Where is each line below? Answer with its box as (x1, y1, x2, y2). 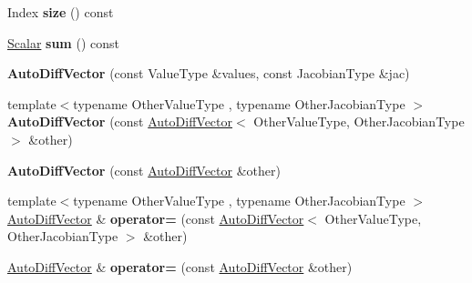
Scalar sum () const (7, 33, 119, 52)
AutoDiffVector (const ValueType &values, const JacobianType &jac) (7, 64, 410, 83)
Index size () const (7, 3, 114, 21)
